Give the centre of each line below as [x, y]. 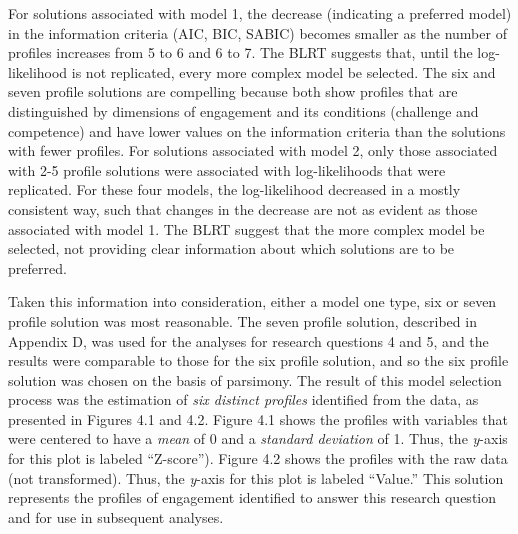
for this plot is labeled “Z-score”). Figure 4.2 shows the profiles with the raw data [258, 458]
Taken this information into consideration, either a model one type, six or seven [252, 301]
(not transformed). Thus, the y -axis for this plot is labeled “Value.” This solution [256, 477]
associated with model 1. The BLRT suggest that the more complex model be [246, 228]
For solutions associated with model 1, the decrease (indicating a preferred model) [260, 13]
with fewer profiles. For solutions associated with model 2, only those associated [253, 150]
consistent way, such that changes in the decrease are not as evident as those [243, 208]
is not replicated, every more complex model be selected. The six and [283, 71]
